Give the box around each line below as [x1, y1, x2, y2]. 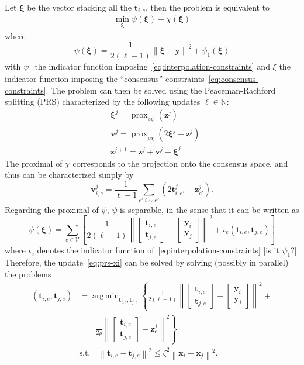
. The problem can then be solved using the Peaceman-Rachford [46, 84, 276, 96]
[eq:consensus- [208, 73, 259, 85]
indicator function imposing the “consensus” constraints [5, 73, 205, 85]
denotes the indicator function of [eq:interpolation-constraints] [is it [37, 244, 279, 256]
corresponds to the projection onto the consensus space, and [72, 157, 288, 169]
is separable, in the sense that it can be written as [120, 203, 299, 215]
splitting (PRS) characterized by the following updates [5, 95, 201, 108]
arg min [92, 292, 119, 301]
